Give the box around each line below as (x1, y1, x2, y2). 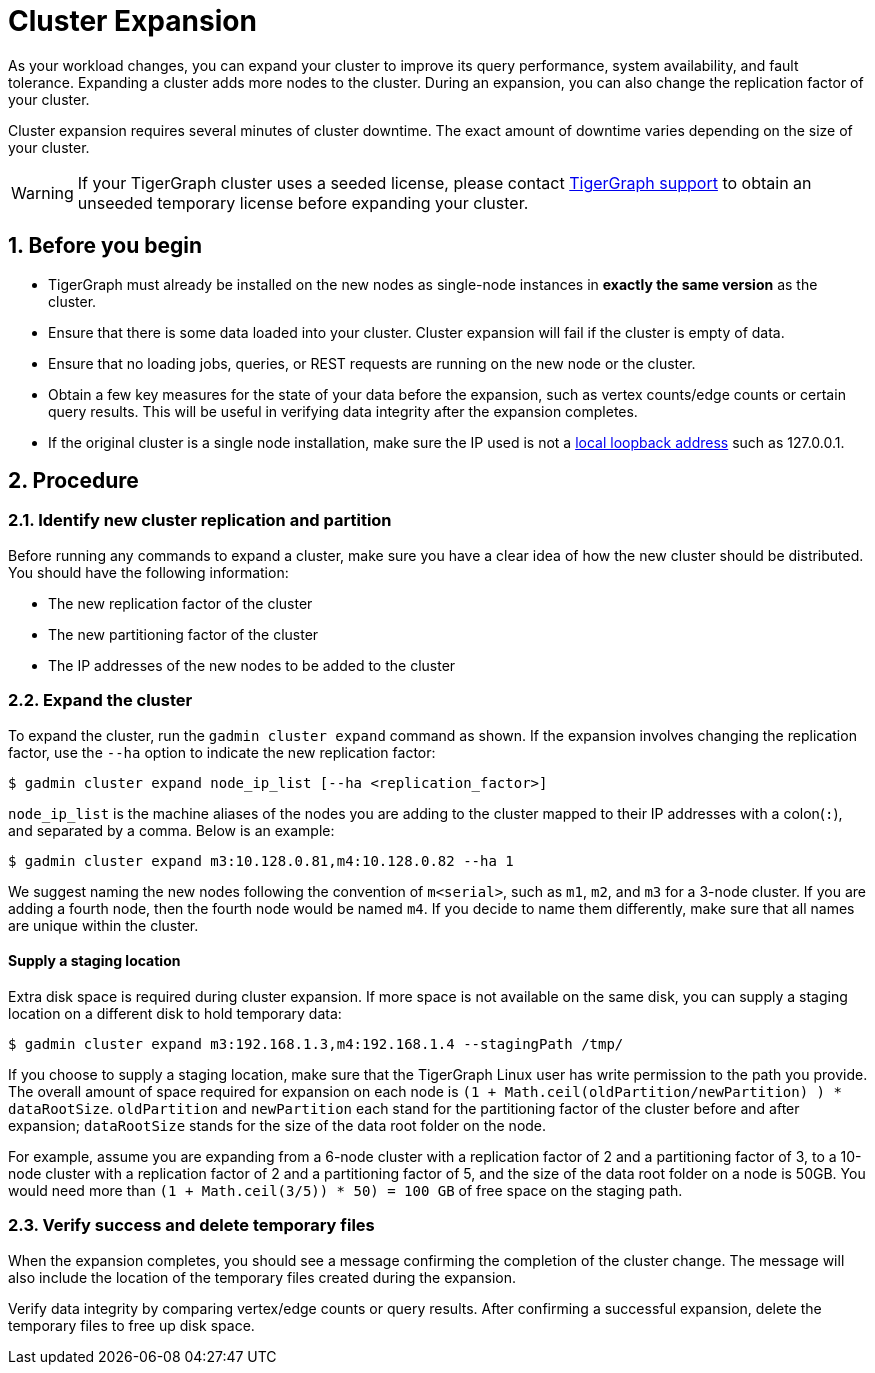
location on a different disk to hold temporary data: (8, 1004, 342, 1022)
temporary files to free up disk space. (8, 1316, 255, 1334)
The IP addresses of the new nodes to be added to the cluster (48, 656, 456, 674)
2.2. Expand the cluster (8, 690, 193, 711)
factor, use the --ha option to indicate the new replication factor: (8, 743, 436, 761)
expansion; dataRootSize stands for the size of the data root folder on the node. (8, 1116, 547, 1134)
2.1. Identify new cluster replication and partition (8, 510, 392, 531)
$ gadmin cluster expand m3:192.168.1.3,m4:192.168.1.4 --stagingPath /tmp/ (8, 1035, 624, 1052)
